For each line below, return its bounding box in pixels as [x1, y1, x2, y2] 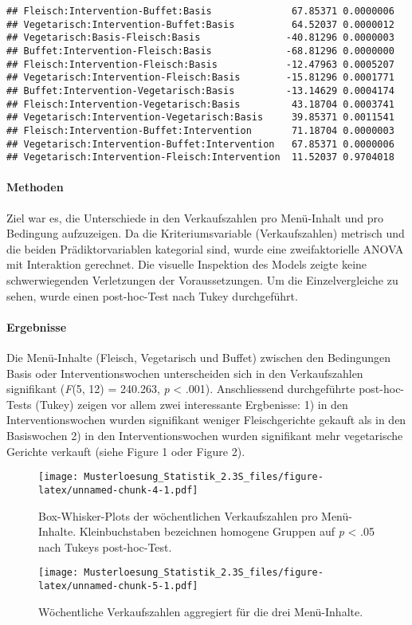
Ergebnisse [6, 318, 67, 335]
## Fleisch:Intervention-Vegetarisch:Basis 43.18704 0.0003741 [6, 98, 394, 110]
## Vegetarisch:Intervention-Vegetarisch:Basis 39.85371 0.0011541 [6, 112, 394, 124]
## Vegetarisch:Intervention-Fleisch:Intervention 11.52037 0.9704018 [6, 151, 394, 163]
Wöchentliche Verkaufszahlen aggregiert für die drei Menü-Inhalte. [38, 603, 363, 619]
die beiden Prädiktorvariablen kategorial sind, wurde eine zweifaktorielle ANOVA [6, 240, 404, 257]
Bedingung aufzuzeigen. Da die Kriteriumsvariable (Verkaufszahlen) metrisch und [6, 225, 405, 242]
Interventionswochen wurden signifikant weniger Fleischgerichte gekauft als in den [6, 411, 406, 428]
